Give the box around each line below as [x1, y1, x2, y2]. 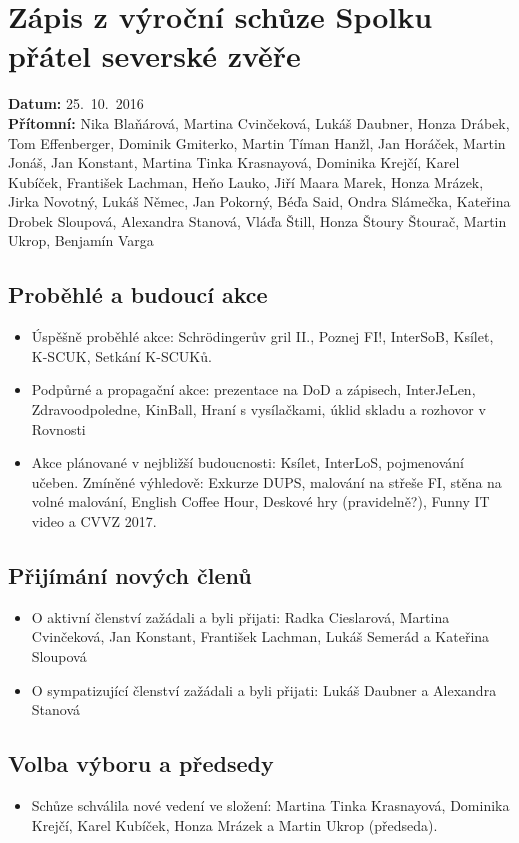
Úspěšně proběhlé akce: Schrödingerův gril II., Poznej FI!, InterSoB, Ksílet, [31, 326, 494, 347]
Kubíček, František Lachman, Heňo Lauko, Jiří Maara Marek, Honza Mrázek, [8, 171, 484, 192]
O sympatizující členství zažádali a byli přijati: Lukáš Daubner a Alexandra [31, 679, 497, 700]
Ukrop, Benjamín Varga [8, 230, 154, 251]
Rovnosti [31, 418, 86, 439]
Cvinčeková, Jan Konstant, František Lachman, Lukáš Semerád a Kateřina [31, 626, 490, 647]
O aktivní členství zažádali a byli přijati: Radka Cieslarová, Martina [31, 606, 450, 627]
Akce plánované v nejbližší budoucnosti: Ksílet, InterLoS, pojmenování [31, 452, 464, 473]
